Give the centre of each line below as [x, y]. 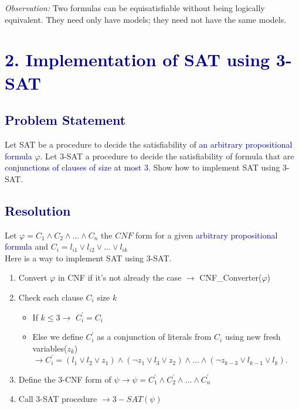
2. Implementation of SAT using [137, 59]
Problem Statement [65, 120]
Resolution [38, 210]
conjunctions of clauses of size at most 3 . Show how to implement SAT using [142, 167]
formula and [26, 246]
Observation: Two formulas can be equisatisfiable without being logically [135, 8]
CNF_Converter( [231, 277]
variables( [50, 348]
